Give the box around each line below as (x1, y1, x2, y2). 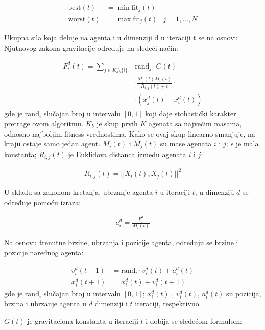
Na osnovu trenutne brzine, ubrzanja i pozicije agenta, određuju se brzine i (4, 237, 238, 248)
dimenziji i (94, 298, 128, 309)
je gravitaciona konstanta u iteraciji (27, 315, 138, 326)
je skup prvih (97, 118, 138, 128)
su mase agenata (160, 138, 212, 149)
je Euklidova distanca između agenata (68, 148, 186, 159)
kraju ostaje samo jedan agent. (4, 138, 101, 149)
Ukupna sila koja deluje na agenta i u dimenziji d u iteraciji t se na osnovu (4, 32, 238, 42)
